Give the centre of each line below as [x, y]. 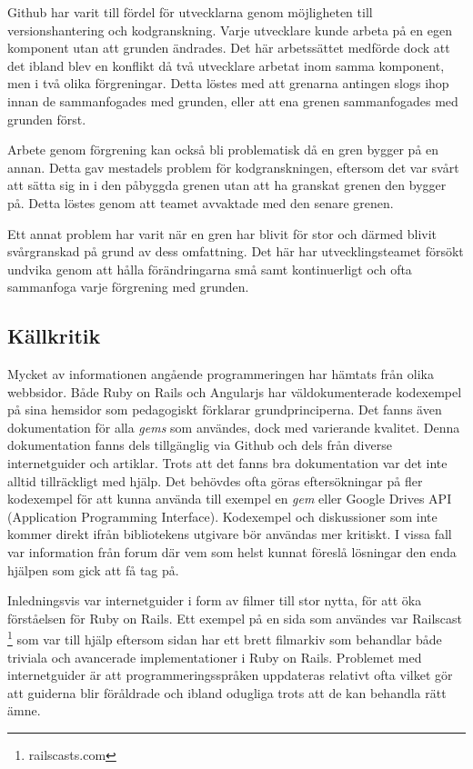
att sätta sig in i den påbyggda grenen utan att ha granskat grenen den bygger [227, 185]
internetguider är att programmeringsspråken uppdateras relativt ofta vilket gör [230, 675]
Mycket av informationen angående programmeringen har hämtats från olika [221, 374]
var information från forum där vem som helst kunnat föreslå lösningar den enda [232, 552]
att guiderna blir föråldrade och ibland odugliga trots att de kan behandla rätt [227, 692]
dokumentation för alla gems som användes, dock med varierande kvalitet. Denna [234, 427]
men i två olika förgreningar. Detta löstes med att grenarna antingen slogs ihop [228, 83]
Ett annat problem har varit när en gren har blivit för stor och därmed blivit [222, 233]
